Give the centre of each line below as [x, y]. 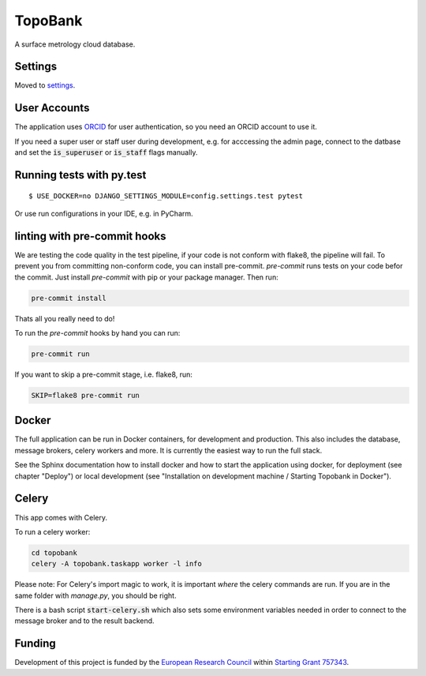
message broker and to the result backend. [84, 621]
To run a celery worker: [52, 531]
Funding [35, 644]
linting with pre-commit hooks [90, 236]
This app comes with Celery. [61, 517]
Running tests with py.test [80, 175]
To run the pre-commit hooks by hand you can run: [97, 332]
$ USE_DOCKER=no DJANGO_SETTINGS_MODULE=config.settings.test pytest [166, 196]
